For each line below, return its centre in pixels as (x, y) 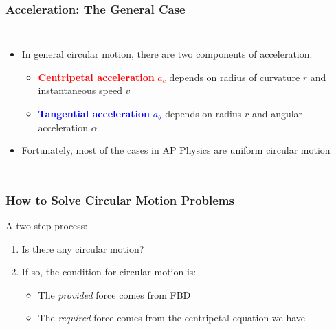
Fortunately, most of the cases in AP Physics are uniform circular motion (176, 150)
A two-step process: (47, 225)
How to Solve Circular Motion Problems (120, 200)
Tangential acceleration (94, 113)
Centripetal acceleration (96, 77)
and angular (277, 113)
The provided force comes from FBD (114, 294)
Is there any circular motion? (83, 248)
